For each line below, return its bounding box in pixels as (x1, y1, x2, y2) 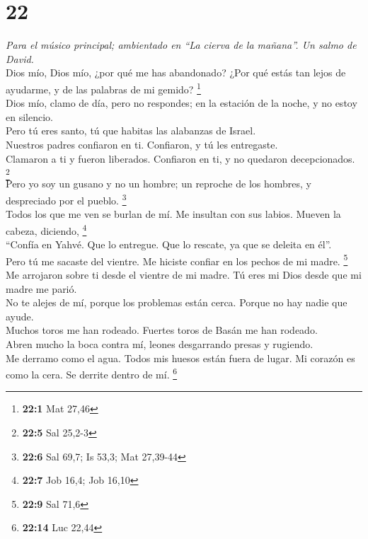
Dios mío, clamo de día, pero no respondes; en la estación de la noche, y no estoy (6, 95, 357, 110)
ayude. (6, 308, 34, 323)
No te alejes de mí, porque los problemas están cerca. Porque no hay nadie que (6, 295, 347, 310)
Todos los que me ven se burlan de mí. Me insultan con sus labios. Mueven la (6, 207, 341, 221)
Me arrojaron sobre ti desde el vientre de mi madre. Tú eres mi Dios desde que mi (6, 267, 362, 282)
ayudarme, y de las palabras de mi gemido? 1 (6, 79, 201, 96)
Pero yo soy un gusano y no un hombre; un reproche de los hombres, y (6, 176, 311, 191)
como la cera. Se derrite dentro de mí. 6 (6, 365, 178, 381)
